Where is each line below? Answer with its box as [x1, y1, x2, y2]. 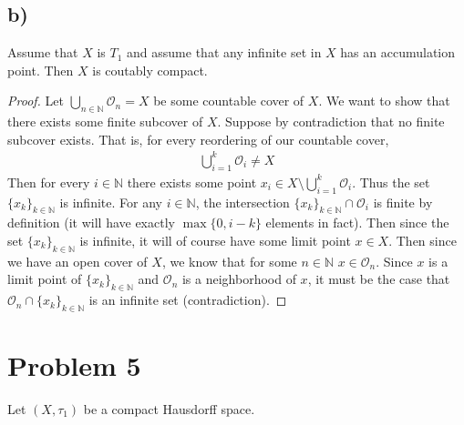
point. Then [7, 60, 74, 79]
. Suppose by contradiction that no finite [217, 112, 445, 131]
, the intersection [195, 192, 290, 211]
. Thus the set [352, 172, 430, 191]
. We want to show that [318, 91, 450, 110]
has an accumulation [340, 43, 456, 62]
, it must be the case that [307, 269, 450, 288]
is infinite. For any [59, 192, 162, 211]
